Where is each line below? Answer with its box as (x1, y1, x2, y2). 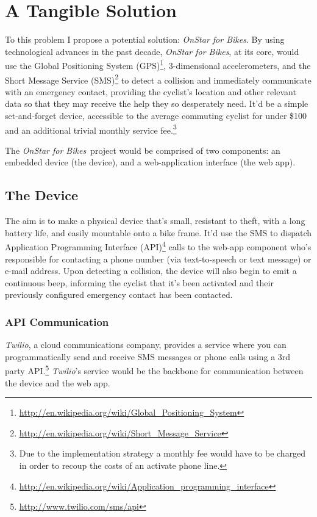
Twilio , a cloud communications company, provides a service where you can (5, 338, 287, 351)
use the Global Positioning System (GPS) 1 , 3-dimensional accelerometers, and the (5, 57, 311, 71)
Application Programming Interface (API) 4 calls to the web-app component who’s (5, 239, 312, 253)
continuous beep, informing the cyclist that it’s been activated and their (5, 276, 274, 289)
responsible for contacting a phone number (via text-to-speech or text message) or (5, 252, 312, 265)
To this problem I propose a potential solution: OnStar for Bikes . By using (5, 33, 285, 46)
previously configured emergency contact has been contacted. (5, 288, 233, 301)
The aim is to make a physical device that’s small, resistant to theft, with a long (5, 214, 305, 227)
